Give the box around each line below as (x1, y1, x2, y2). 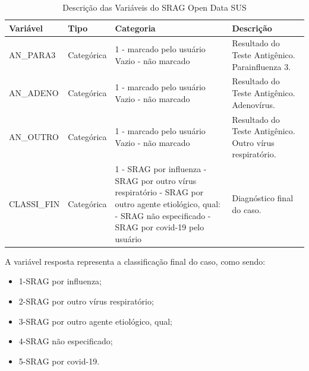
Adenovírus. (232, 98, 275, 110)
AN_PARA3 (9, 49, 56, 61)
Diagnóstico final (232, 192, 294, 204)
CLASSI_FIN (9, 197, 60, 210)
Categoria (115, 21, 156, 34)
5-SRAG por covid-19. (18, 354, 100, 367)
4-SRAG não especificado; (18, 335, 113, 347)
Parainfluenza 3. (232, 60, 291, 72)
